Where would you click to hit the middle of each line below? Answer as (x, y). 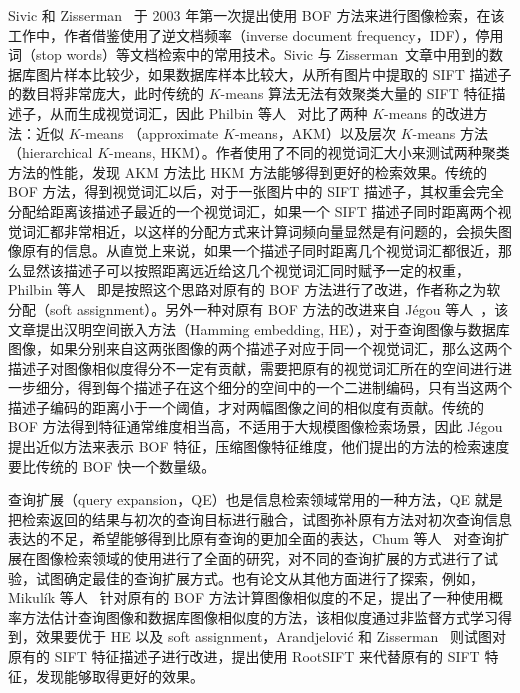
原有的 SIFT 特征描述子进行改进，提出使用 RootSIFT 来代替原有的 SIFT (244, 656)
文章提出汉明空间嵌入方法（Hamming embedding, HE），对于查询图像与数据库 (259, 328)
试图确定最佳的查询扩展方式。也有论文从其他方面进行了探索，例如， (259, 577)
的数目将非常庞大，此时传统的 (106, 93)
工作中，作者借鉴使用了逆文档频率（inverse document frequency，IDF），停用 (256, 34)
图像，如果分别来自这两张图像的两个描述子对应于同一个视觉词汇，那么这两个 (260, 348)
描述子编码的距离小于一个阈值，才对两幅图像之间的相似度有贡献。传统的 (246, 406)
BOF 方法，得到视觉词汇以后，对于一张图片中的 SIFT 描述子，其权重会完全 (256, 191)
